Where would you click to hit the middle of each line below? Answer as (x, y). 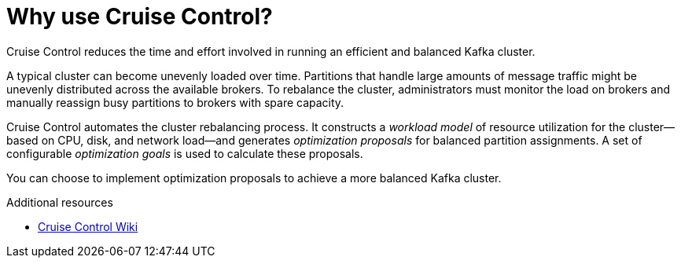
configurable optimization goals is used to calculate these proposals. (185, 153)
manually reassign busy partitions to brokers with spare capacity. (175, 102)
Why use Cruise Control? (140, 16)
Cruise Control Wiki (88, 226)
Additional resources (60, 202)
